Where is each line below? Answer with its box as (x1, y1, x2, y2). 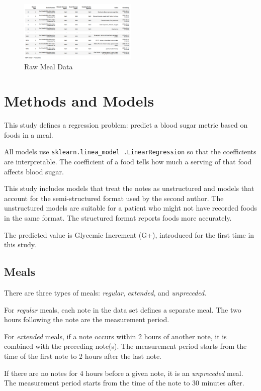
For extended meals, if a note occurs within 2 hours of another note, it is (4, 331, 227, 341)
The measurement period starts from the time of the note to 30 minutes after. (4, 377, 244, 388)
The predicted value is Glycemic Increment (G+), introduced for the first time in (4, 229, 254, 240)
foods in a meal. (4, 129, 53, 140)
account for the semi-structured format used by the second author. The (4, 192, 224, 203)
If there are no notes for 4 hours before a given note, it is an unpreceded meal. (4, 367, 243, 378)
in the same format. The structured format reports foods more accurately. (4, 213, 232, 223)
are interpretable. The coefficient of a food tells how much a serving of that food (4, 156, 252, 167)
